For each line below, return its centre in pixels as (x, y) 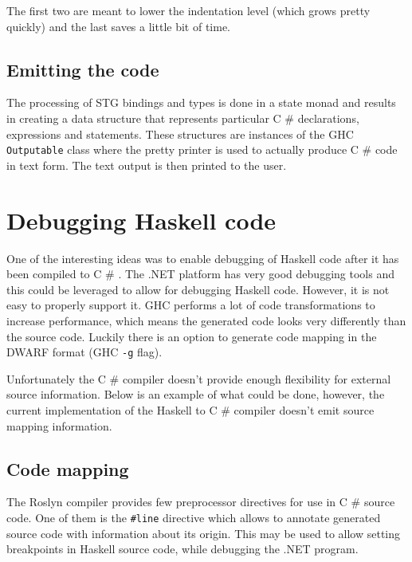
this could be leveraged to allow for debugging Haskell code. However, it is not (198, 289)
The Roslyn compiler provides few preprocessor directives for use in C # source (201, 502)
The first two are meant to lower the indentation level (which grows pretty (188, 10)
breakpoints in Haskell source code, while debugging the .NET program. (182, 549)
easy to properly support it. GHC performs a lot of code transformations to (191, 305)
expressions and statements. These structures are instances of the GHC (180, 134)
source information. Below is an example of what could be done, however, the (196, 394)
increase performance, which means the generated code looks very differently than (206, 320)
